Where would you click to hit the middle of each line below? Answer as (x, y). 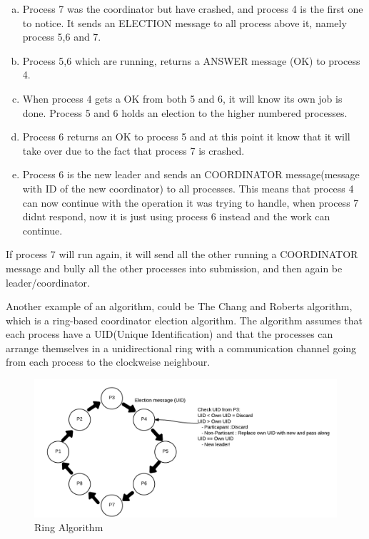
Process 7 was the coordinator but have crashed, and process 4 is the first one (193, 9)
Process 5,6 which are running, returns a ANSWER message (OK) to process (191, 60)
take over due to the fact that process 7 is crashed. (133, 150)
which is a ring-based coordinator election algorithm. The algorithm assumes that (184, 320)
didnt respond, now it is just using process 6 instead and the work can (176, 216)
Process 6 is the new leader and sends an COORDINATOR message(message (191, 174)
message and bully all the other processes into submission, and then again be (174, 268)
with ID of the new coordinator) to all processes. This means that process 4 (188, 188)
